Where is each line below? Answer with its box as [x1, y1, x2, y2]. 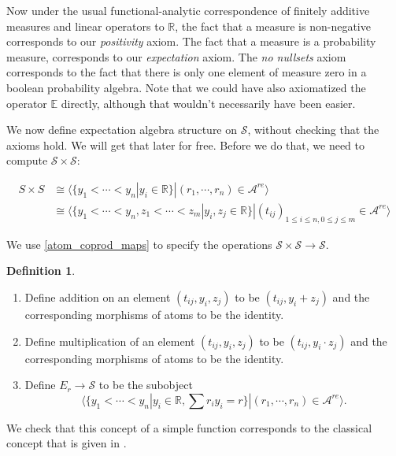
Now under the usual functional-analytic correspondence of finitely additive [6, 2, 370, 18]
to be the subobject [98, 376, 193, 393]
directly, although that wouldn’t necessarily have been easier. [61, 95, 356, 111]
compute [6, 152, 48, 169]
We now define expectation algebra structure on [6, 121, 238, 138]
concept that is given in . [6, 435, 127, 451]
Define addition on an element [24, 288, 171, 305]
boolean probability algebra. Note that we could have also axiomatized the [6, 79, 366, 95]
